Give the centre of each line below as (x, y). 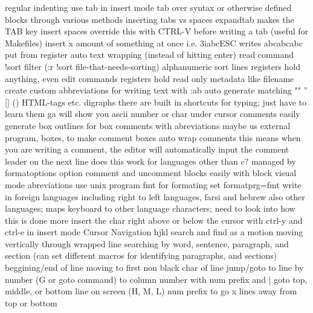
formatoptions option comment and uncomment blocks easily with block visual (151, 173)
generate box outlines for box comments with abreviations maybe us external (148, 125)
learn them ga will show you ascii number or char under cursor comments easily (153, 114)
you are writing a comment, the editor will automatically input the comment (147, 149)
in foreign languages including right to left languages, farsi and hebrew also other (155, 196)
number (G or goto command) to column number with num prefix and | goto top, (156, 279)
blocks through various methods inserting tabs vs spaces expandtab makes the (150, 19)
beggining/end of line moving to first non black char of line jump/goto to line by (154, 267)
